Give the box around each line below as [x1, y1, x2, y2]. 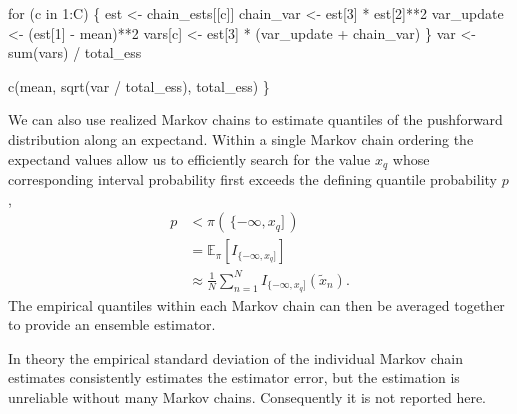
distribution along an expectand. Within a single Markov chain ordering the [8, 128, 474, 149]
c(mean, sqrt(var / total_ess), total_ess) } [8, 75, 270, 96]
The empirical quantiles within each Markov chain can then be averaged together [8, 294, 505, 315]
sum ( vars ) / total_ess [8, 42, 142, 63]
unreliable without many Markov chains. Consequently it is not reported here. [8, 387, 487, 408]
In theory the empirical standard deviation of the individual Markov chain [8, 347, 463, 368]
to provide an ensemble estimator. [8, 314, 216, 335]
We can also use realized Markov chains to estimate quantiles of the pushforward [8, 109, 503, 130]
